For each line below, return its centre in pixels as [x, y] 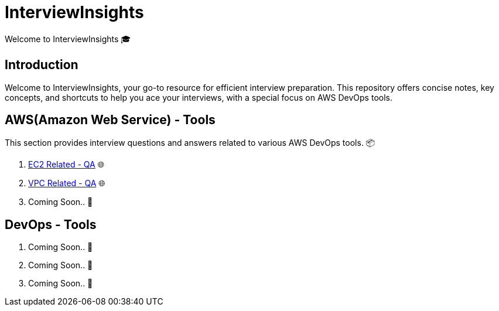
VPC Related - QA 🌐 [67, 183]
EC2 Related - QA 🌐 [66, 165]
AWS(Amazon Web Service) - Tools [110, 120]
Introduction [42, 65]
